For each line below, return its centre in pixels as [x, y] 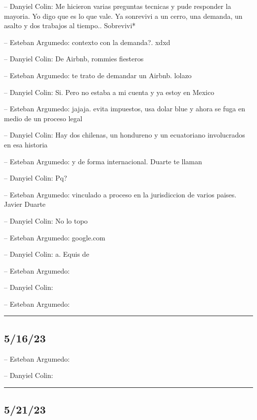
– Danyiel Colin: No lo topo [46, 220]
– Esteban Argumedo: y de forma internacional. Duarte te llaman [103, 161]
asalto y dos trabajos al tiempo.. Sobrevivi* [70, 25]
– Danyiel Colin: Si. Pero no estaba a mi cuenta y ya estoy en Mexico [109, 92]
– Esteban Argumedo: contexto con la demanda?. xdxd [87, 42]
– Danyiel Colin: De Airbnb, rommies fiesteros [74, 59]
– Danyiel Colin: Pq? [36, 178]
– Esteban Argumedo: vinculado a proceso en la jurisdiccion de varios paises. [120, 194]
